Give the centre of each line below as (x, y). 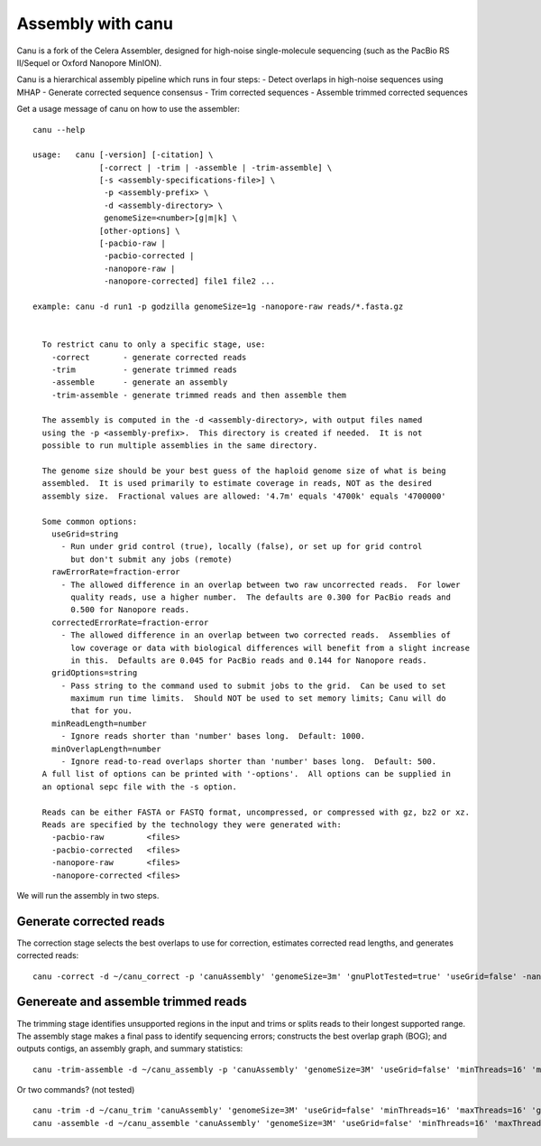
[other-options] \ (140, 231)
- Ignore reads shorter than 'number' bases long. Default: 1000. (213, 736)
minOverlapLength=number (106, 749)
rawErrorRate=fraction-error (115, 572)
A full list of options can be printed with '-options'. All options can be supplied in (246, 774)
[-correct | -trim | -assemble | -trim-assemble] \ (216, 168)
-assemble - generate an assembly (139, 382)
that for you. (102, 711)
